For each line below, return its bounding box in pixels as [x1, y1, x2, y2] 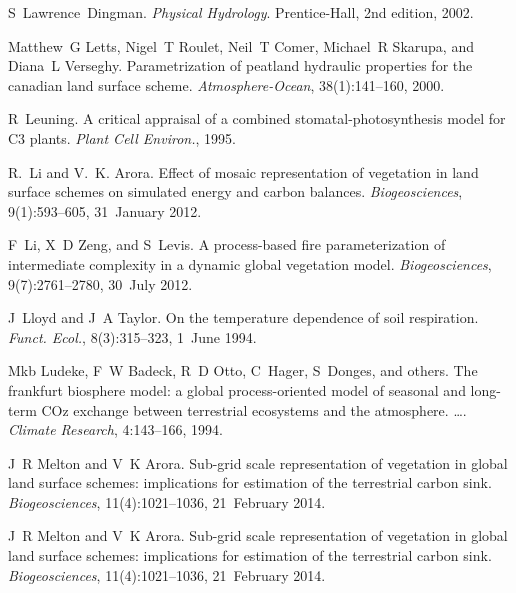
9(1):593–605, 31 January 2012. [8, 200, 202, 221]
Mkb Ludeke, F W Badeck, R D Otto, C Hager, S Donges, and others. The [8, 360, 478, 381]
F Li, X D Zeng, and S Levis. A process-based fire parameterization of [8, 234, 446, 255]
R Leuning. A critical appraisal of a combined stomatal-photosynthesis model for [8, 108, 506, 129]
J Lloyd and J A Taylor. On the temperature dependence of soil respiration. [8, 307, 479, 328]
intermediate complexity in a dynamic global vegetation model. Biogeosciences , [8, 253, 492, 274]
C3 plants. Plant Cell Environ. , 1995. [8, 127, 236, 148]
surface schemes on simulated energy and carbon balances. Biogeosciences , [8, 181, 463, 202]
